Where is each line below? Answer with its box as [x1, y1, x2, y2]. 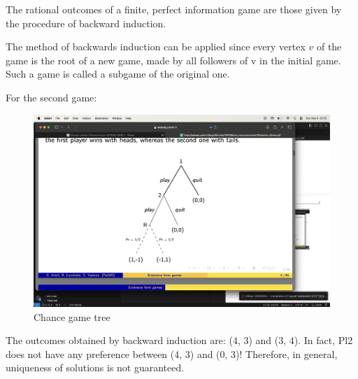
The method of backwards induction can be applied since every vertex [6, 39, 306, 54]
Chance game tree [34, 309, 110, 324]
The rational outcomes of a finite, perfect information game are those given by [6, 2, 342, 16]
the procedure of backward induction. [6, 15, 166, 30]
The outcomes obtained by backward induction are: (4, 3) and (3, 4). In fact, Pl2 [6, 333, 353, 348]
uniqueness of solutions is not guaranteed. [6, 360, 185, 375]
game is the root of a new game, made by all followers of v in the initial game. [6, 52, 341, 67]
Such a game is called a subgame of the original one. [6, 66, 230, 81]
